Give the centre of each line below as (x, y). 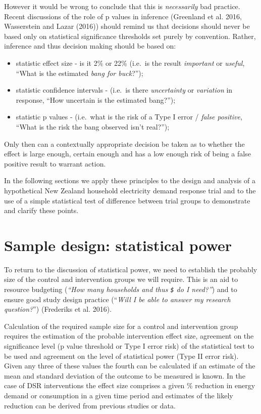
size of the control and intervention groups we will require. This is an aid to (121, 279)
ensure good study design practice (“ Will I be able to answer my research (117, 299)
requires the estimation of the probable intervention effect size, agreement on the (129, 336)
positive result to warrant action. (55, 163)
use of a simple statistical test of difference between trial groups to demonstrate (127, 200)
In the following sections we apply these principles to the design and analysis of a (130, 180)
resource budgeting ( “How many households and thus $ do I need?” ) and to (121, 289)
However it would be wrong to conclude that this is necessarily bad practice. (122, 6)
